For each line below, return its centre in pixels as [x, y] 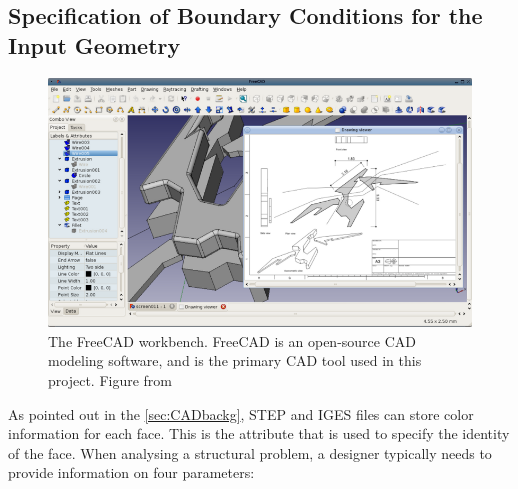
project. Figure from [110, 380]
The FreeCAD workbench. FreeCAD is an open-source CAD [232, 340]
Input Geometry [94, 44]
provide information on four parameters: [131, 472]
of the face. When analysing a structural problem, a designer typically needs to [250, 452]
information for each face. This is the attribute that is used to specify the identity [259, 433]
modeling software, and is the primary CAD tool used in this [235, 360]
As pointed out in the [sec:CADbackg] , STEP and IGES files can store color [241, 413]
